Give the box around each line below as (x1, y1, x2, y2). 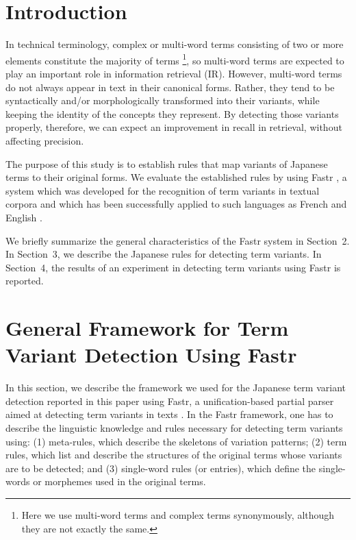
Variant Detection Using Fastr (5, 341, 297, 369)
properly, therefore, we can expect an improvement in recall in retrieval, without (5, 120, 342, 134)
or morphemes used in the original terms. (33, 474, 206, 489)
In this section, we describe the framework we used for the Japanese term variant (5, 380, 346, 395)
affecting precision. (5, 133, 84, 147)
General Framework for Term (5, 314, 289, 342)
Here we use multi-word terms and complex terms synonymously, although (21, 507, 335, 521)
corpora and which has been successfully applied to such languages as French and (5, 197, 347, 211)
